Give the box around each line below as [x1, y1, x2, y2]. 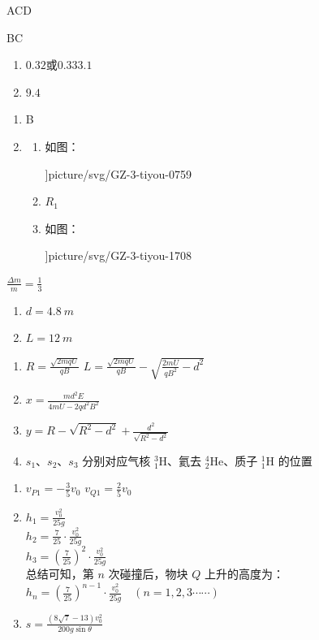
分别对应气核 [82, 452, 151, 469]
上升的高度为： [204, 565, 284, 582]
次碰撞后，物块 [108, 565, 188, 582]
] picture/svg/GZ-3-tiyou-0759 [45, 165, 192, 182]
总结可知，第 [25, 565, 94, 582]
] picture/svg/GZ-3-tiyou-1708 [45, 247, 192, 264]
